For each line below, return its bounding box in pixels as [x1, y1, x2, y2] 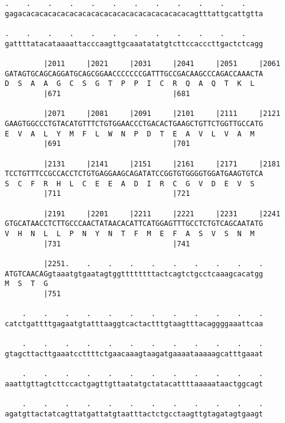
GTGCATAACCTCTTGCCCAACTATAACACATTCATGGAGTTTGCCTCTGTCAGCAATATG [5, 219, 263, 228]
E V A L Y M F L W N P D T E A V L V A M [5, 129, 255, 138]
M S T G [5, 279, 48, 288]
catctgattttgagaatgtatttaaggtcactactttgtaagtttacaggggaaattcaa [5, 320, 263, 328]
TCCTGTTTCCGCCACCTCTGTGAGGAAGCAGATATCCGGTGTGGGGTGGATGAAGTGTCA [5, 169, 263, 178]
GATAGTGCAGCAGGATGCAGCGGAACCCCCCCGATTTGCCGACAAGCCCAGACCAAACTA [5, 69, 263, 78]
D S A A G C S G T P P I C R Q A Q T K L [5, 79, 255, 88]
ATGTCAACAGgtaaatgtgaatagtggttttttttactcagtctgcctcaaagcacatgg [5, 269, 263, 278]
